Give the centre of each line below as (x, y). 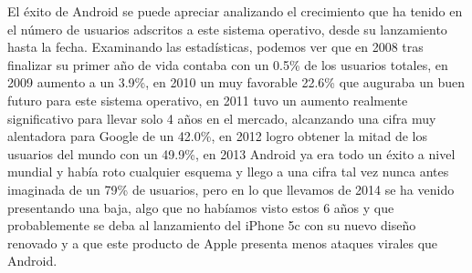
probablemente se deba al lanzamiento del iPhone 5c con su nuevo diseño (212, 225)
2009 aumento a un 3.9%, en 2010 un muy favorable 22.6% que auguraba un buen (236, 82)
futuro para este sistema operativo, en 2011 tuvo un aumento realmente (208, 100)
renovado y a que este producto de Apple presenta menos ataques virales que (223, 243)
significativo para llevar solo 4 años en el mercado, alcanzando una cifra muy (222, 118)
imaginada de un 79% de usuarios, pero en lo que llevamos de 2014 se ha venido (231, 189)
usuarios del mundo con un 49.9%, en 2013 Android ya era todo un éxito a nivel (231, 153)
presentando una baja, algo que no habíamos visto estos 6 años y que (201, 207)
